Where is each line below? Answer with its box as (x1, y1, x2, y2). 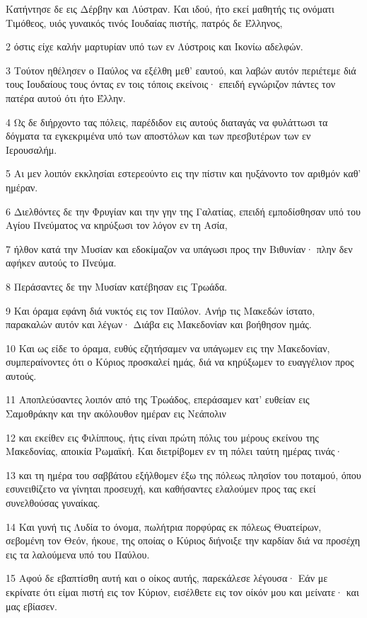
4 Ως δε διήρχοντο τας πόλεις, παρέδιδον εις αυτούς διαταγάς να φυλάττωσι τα (6, 114, 328, 129)
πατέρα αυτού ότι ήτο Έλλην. (6, 90, 126, 105)
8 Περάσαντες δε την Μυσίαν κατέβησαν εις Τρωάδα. (6, 279, 228, 293)
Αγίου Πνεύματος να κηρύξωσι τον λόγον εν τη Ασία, (6, 218, 228, 232)
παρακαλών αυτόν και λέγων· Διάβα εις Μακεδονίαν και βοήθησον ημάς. (6, 317, 312, 332)
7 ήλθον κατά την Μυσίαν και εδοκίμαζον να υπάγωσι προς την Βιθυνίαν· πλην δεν (6, 241, 353, 256)
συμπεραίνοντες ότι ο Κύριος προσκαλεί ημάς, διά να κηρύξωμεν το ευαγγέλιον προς (6, 354, 354, 369)
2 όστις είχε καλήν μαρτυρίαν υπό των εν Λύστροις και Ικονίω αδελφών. (6, 39, 303, 54)
